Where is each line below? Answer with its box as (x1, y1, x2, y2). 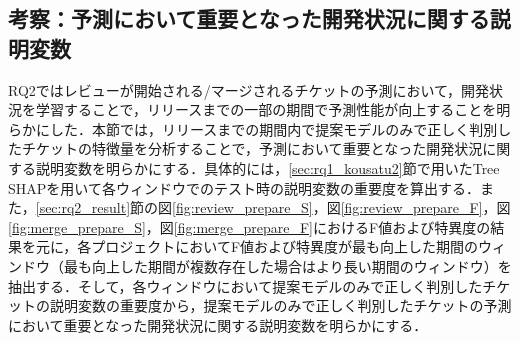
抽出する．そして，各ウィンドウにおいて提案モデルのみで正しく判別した (8, 275, 483, 296)
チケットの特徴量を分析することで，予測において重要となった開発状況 (21, 138, 483, 159)
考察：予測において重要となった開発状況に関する (8, 3, 490, 34)
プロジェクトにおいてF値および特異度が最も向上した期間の (91, 236, 479, 257)
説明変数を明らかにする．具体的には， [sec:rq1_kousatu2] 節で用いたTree (35, 157, 500, 178)
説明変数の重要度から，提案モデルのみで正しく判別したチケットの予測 (49, 295, 512, 316)
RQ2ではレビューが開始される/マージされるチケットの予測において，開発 (8, 79, 490, 100)
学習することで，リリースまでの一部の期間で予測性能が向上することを (35, 99, 497, 120)
